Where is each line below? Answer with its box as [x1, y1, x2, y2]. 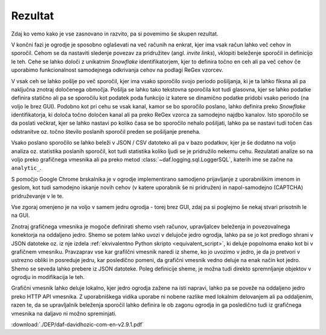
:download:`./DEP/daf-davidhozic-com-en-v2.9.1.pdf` [11, 321, 144, 328]
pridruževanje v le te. [11, 192, 64, 199]
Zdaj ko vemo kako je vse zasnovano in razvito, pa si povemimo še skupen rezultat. [11, 30, 219, 37]
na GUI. [11, 211, 30, 219]
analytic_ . [11, 164, 42, 172]
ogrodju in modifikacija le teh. [11, 274, 85, 281]
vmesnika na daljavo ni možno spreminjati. [11, 310, 117, 317]
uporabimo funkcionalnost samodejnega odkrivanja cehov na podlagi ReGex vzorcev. [11, 66, 223, 74]
